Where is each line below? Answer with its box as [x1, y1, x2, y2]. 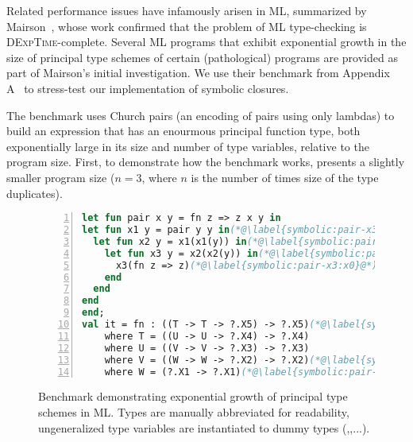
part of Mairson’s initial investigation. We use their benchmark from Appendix [6, 64, 390, 81]
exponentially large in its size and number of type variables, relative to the [6, 138, 369, 154]
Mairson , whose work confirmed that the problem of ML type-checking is [6, 17, 367, 34]
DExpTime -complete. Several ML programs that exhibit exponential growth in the [6, 33, 407, 50]
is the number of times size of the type [191, 169, 379, 185]
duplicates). [6, 184, 63, 201]
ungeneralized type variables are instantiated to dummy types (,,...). [38, 419, 370, 436]
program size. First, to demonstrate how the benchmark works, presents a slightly [6, 153, 405, 170]
